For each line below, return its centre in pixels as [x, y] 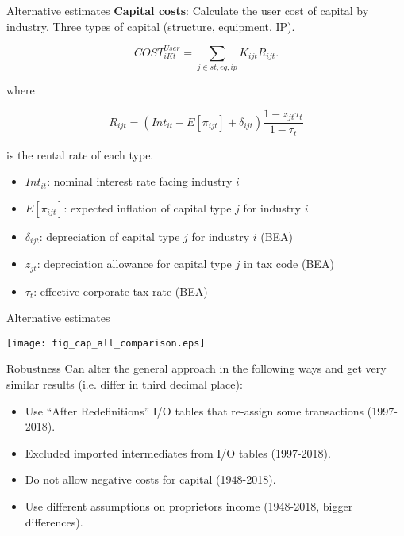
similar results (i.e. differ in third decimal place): [125, 384]
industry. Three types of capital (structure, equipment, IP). [151, 26]
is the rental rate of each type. [80, 154]
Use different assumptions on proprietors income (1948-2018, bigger [189, 506]
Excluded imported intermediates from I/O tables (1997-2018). [178, 452]
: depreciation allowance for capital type [134, 264]
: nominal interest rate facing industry [140, 181]
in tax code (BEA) [289, 264]
